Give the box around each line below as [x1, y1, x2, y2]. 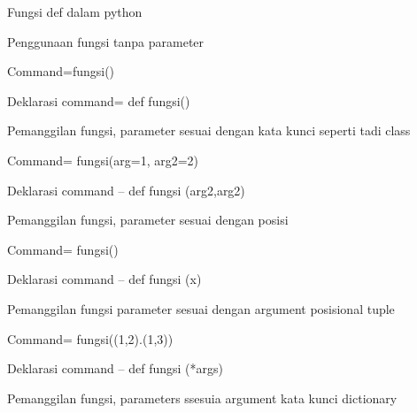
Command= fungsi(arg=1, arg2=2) [7, 150, 199, 169]
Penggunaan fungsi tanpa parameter [7, 32, 205, 50]
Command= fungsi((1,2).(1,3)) [7, 329, 174, 348]
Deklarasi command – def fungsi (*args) [7, 359, 223, 378]
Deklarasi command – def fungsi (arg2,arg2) [7, 180, 245, 199]
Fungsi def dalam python [7, 3, 143, 20]
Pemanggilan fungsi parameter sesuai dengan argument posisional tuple [7, 299, 395, 317]
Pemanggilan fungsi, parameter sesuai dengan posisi [7, 210, 289, 229]
